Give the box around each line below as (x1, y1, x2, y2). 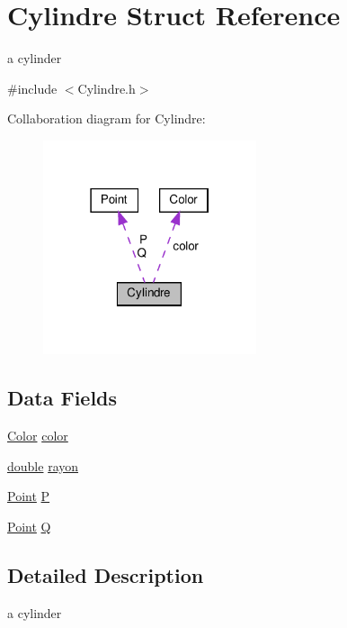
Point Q (7, 516, 51, 535)
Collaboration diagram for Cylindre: (7, 109, 206, 128)
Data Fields (7, 384, 118, 412)
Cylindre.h (77, 78, 136, 97)
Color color (7, 426, 68, 445)
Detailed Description (7, 560, 204, 588)
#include (7, 78, 58, 97)
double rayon (7, 456, 79, 475)
